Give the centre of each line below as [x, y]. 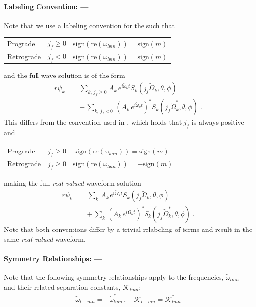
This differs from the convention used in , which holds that [93, 122]
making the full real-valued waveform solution [73, 182]
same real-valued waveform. [45, 239]
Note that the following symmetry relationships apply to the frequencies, [114, 277]
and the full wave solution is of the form [65, 75]
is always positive [218, 122]
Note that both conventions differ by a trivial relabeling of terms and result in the [128, 229]
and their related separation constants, [62, 287]
